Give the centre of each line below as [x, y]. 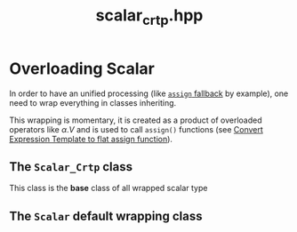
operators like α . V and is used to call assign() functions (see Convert [136, 129]
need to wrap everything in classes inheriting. [93, 102]
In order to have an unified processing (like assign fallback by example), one [149, 93]
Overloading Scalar [82, 68]
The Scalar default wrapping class [106, 216]
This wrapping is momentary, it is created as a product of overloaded [136, 120]
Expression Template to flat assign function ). [91, 139]
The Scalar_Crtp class [71, 167]
